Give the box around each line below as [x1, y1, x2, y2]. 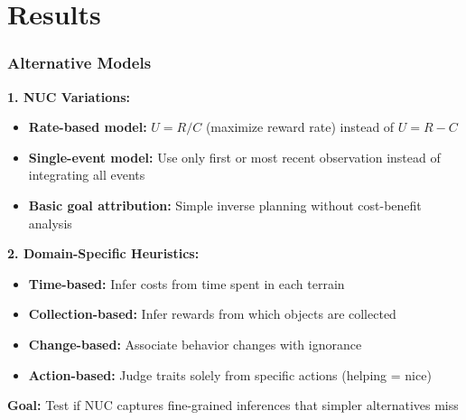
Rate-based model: [28, 117, 147, 136]
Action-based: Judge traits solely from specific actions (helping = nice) [28, 365, 432, 384]
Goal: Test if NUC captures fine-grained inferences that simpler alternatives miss [7, 396, 459, 415]
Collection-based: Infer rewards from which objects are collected [28, 304, 396, 323]
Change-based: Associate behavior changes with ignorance [28, 334, 362, 353]
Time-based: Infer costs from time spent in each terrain [28, 274, 345, 293]
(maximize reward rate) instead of [205, 117, 395, 136]
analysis [28, 213, 72, 232]
